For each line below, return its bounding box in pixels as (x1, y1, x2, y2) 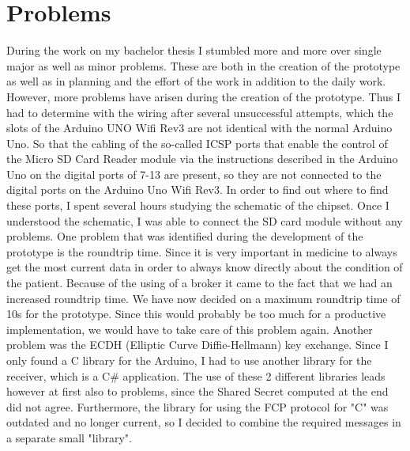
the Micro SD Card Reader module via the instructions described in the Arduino (6, 150, 398, 167)
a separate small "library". (6, 429, 132, 445)
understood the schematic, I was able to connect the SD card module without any (6, 212, 403, 229)
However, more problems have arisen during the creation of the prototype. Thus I (6, 88, 401, 104)
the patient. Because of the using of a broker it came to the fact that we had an (6, 275, 393, 291)
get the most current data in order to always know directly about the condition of (6, 259, 403, 275)
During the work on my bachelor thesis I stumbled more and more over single (6, 42, 382, 59)
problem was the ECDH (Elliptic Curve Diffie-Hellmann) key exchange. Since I (6, 336, 389, 353)
